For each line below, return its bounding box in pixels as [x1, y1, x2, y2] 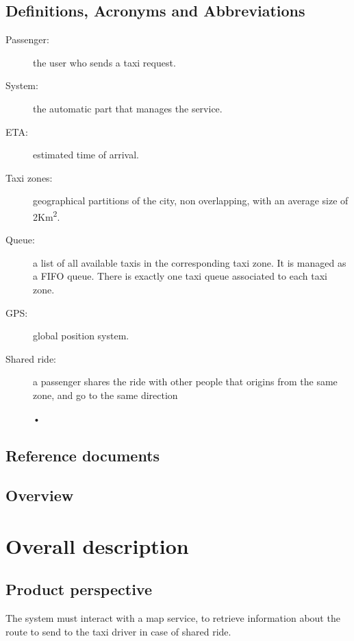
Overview [5, 485, 74, 506]
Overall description [5, 531, 189, 559]
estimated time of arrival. [33, 147, 139, 162]
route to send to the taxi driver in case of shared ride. [5, 624, 231, 638]
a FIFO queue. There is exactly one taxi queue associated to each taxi [33, 269, 327, 283]
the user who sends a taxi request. [33, 55, 176, 69]
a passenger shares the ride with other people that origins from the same [33, 374, 338, 389]
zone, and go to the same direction [33, 387, 178, 402]
